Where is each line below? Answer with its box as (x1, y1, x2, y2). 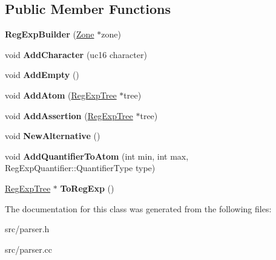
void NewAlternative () (5, 129, 100, 142)
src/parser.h (5, 223, 50, 235)
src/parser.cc (5, 242, 53, 255)
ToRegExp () (60, 181, 114, 194)
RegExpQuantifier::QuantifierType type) (5, 161, 156, 174)
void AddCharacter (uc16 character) (5, 48, 147, 60)
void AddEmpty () (5, 68, 79, 81)
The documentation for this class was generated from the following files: (5, 202, 272, 215)
